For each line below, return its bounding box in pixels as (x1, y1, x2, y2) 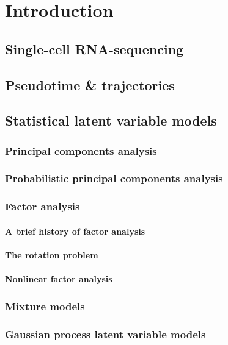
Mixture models (5, 298, 85, 313)
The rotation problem (5, 249, 98, 261)
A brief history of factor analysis (5, 224, 145, 237)
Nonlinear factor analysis (5, 272, 112, 285)
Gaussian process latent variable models (5, 326, 206, 341)
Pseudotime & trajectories (5, 75, 175, 94)
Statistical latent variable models (5, 111, 217, 130)
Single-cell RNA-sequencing (5, 39, 184, 58)
